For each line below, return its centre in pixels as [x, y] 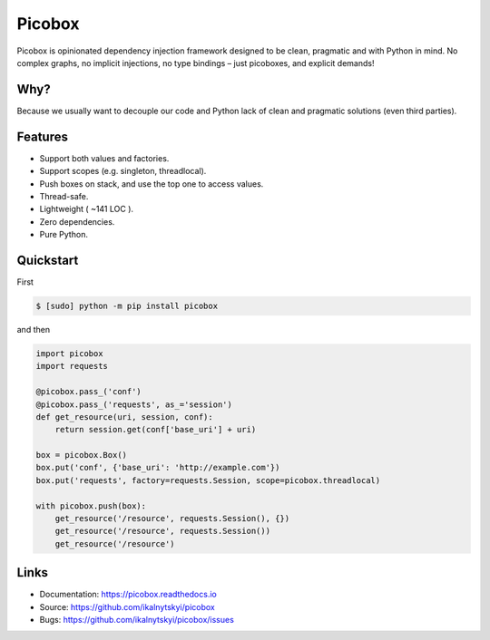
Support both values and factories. [104, 158]
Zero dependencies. [77, 221]
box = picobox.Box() [81, 455]
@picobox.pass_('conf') [89, 392]
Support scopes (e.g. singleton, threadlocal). [123, 171]
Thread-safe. [64, 196]
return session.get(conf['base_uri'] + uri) [156, 430]
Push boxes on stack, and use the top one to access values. [152, 184]
